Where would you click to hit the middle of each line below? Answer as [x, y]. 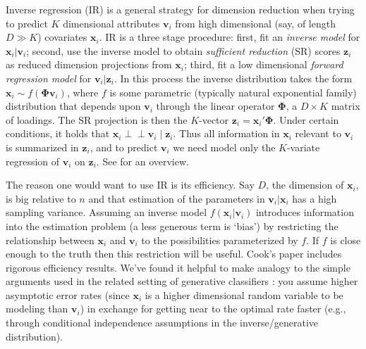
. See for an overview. [142, 161]
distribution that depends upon [73, 106]
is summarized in [42, 147]
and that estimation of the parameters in [177, 198]
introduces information [305, 212]
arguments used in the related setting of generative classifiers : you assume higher [182, 281]
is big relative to [41, 198]
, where [83, 92]
